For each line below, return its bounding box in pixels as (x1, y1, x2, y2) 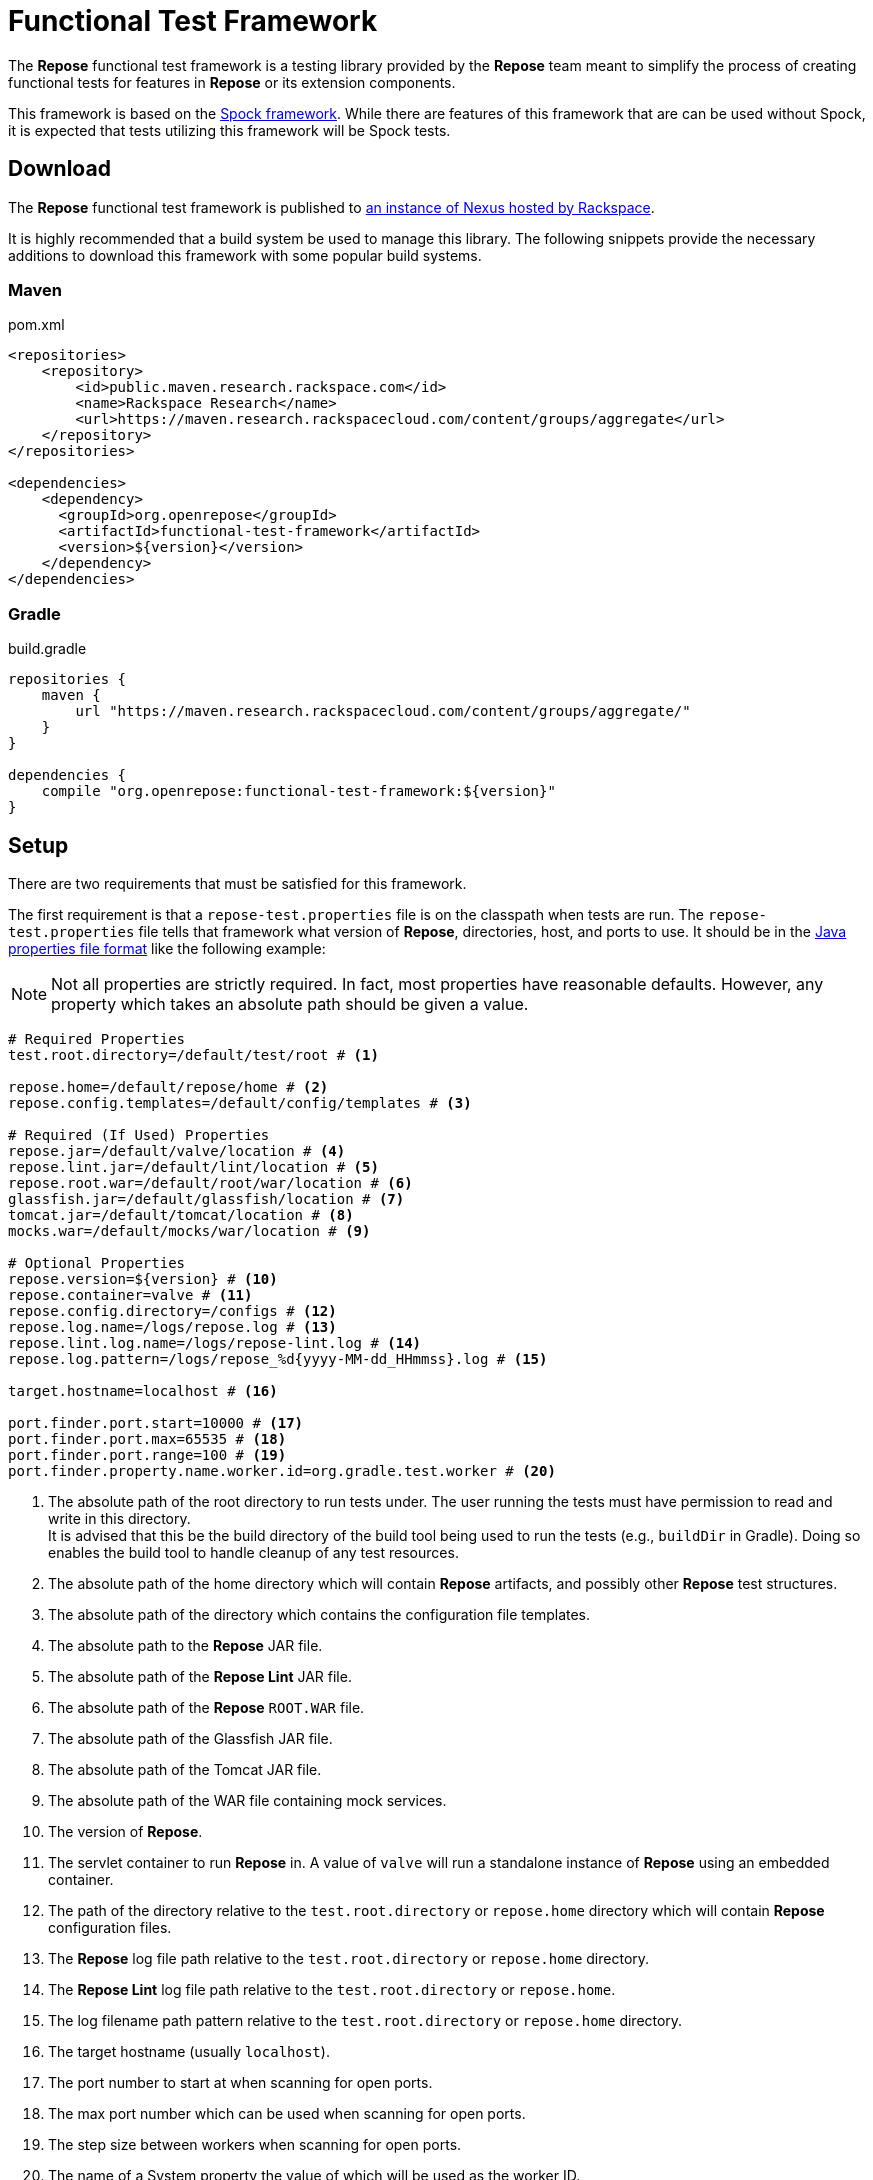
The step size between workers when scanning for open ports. (48, 2135, 462, 2153)
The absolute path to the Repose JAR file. (48, 1636, 323, 1654)
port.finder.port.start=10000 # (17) (8, 1414, 304, 1431)
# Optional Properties (8, 1254, 186, 1271)
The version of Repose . (48, 1822, 203, 1840)
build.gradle (8, 640, 87, 658)
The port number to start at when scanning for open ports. (48, 2073, 433, 2091)
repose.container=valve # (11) (8, 1286, 253, 1303)
